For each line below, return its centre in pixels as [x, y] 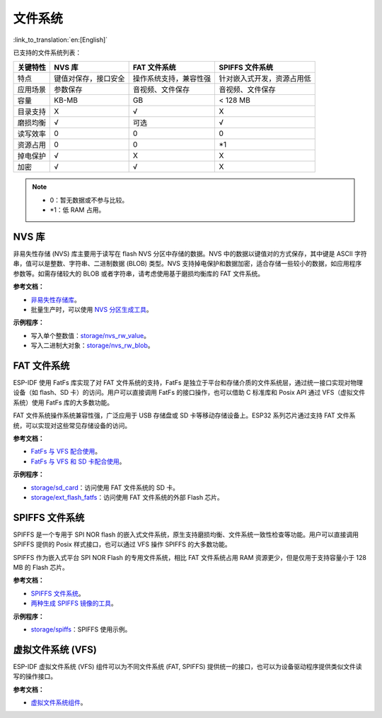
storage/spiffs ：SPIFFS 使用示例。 [81, 629]
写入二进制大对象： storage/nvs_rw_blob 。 [92, 346]
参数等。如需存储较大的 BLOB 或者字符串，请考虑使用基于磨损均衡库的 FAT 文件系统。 [139, 274]
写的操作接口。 [35, 676]
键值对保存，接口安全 [89, 79]
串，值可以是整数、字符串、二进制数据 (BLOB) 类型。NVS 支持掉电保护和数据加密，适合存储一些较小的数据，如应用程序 [187, 264]
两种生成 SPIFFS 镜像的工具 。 [74, 603]
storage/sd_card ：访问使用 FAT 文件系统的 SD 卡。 [105, 487]
